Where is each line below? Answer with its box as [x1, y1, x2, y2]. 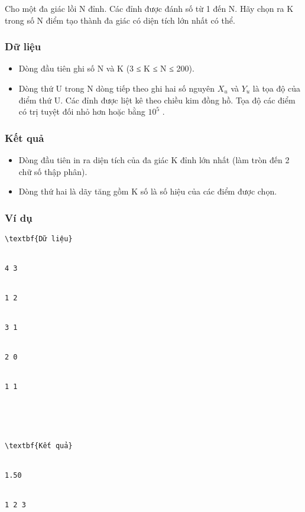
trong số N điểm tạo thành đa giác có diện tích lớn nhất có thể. [5, 14, 235, 26]
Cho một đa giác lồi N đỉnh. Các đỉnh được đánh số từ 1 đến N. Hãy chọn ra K [5, 2, 294, 14]
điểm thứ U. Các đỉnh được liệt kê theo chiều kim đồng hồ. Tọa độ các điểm [18, 93, 296, 106]
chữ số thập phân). [18, 165, 87, 177]
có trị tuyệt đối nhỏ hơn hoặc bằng [18, 105, 145, 118]
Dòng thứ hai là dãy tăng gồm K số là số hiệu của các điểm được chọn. [18, 185, 277, 197]
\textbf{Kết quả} [5, 441, 73, 450]
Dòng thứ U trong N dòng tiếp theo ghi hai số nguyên [18, 82, 215, 94]
